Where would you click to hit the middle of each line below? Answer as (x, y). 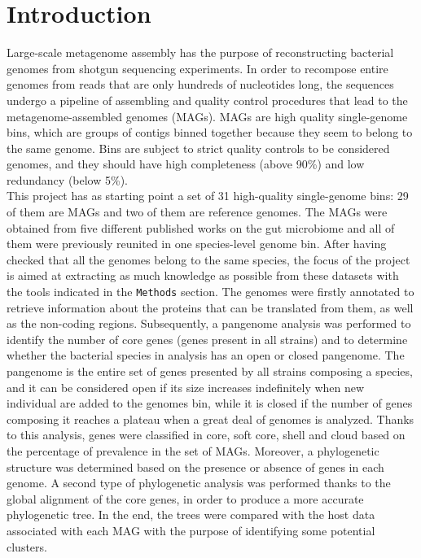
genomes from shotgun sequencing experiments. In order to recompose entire (197, 68)
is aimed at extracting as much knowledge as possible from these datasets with (203, 275)
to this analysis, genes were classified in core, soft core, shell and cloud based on (206, 435)
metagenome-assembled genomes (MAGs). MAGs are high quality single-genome (207, 116)
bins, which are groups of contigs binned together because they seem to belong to (210, 132)
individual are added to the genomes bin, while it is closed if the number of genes (210, 403)
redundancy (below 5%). (68, 179)
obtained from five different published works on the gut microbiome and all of (201, 227)
